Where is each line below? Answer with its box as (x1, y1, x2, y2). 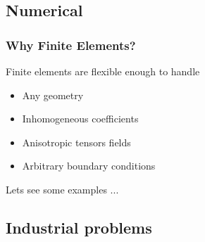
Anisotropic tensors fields (22, 134, 131, 149)
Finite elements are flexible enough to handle (6, 64, 200, 78)
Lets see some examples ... (6, 181, 119, 196)
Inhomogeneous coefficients (22, 111, 139, 126)
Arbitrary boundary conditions (22, 158, 156, 173)
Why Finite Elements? (6, 36, 136, 53)
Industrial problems (6, 216, 152, 238)
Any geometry (22, 87, 84, 102)
